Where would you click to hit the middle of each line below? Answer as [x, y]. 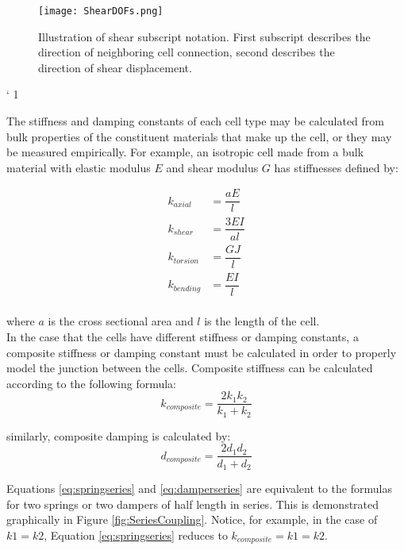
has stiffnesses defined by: [336, 167]
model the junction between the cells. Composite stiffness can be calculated [190, 368]
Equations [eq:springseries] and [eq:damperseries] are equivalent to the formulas [199, 488]
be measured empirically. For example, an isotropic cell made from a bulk [185, 152]
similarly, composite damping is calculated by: [119, 435]
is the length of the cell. [262, 321]
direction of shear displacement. [115, 67]
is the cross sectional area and [121, 321]
